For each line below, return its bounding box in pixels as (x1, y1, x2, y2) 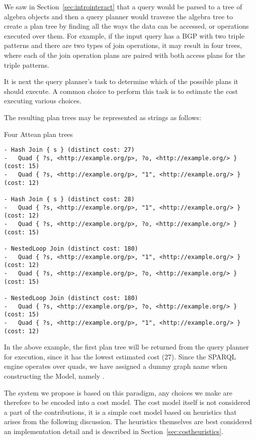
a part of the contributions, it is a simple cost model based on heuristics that (4, 406, 237, 417)
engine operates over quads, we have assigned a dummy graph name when (4, 361, 227, 371)
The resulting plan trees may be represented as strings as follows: (4, 112, 201, 122)
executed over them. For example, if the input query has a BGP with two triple (4, 30, 245, 41)
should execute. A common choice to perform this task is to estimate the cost (4, 86, 238, 96)
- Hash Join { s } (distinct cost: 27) (4, 146, 135, 154)
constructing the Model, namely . (4, 371, 105, 381)
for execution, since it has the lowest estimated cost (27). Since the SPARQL (4, 351, 236, 361)
